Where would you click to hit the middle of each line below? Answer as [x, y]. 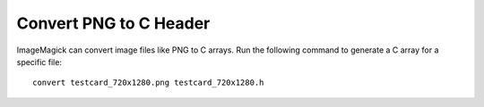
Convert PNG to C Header [113, 23]
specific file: [39, 62]
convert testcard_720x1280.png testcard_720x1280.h [148, 83]
